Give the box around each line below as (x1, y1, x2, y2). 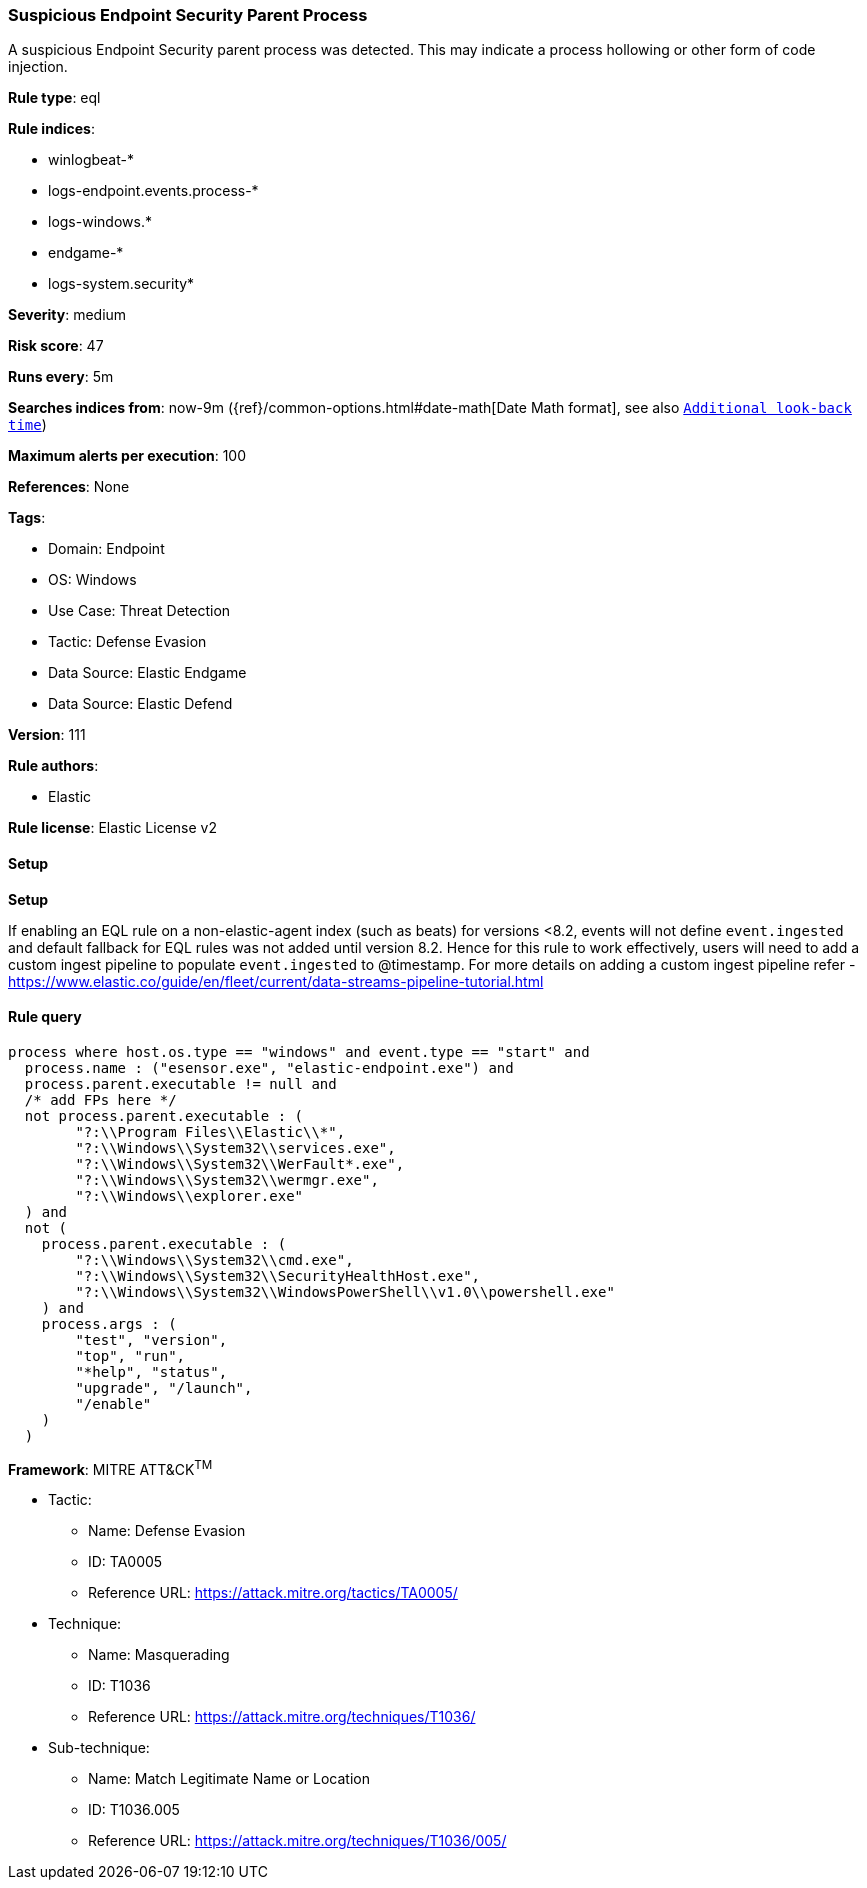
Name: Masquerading (88, 1646, 230, 1664)
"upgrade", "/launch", (75, 1379, 253, 1396)
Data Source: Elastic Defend (48, 695, 233, 713)
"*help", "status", (75, 1363, 228, 1380)
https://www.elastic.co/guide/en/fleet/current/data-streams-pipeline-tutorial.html (8, 972, 544, 990)
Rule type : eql (8, 89, 101, 107)
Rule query (8, 1008, 82, 1026)
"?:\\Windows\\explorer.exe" (75, 1187, 304, 1204)
